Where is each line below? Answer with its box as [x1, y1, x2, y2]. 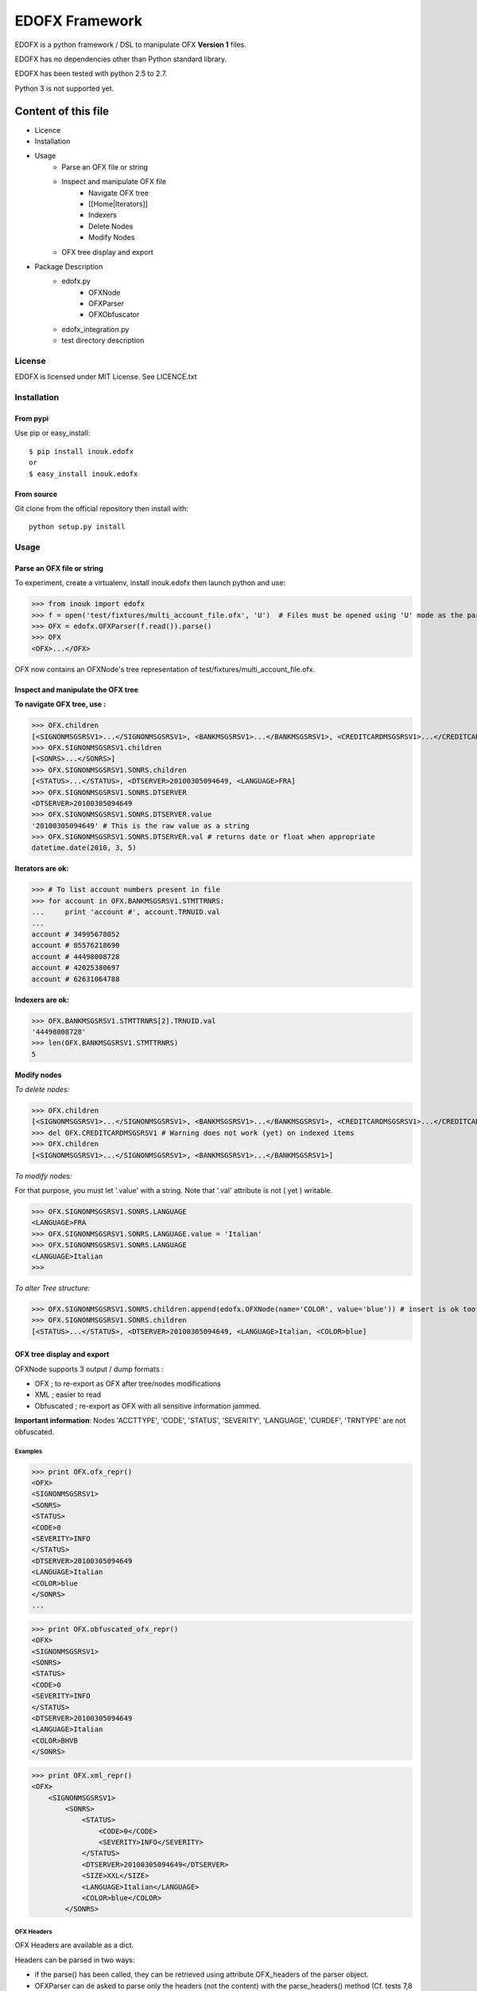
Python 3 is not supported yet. [14, 84, 114, 93]
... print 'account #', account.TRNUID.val [31, 908, 220, 917]
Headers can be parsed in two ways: [14, 1955, 135, 1965]
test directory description [61, 335, 145, 346]
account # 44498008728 [31, 952, 120, 961]
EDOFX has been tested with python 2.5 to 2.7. [14, 68, 168, 79]
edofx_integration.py [61, 324, 130, 334]
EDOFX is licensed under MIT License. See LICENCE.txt [14, 372, 197, 381]
